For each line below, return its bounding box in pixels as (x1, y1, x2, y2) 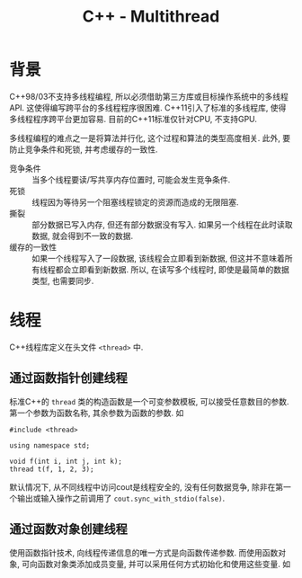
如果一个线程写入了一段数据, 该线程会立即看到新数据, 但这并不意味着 (31, 253, 285, 263)
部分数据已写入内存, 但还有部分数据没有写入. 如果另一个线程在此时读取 (31, 218, 293, 230)
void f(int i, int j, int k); (9, 457, 123, 466)
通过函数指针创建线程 (9, 370, 128, 386)
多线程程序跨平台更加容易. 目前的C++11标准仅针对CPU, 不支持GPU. (9, 113, 258, 124)
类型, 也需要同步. (31, 275, 94, 286)
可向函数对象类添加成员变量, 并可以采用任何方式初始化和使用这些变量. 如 (21, 558, 290, 569)
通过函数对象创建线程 (9, 521, 128, 537)
